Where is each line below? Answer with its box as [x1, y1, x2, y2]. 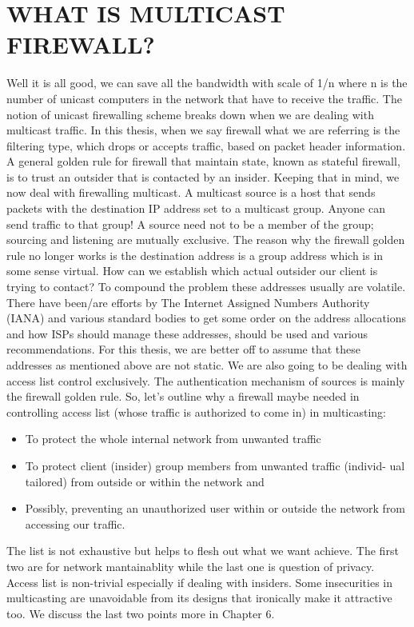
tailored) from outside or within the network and [25, 473, 265, 489]
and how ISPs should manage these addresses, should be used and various [6, 325, 368, 341]
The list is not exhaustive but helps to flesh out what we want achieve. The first [6, 542, 399, 559]
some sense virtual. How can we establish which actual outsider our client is [6, 262, 378, 279]
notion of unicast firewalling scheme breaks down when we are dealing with [6, 106, 374, 122]
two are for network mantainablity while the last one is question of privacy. [6, 557, 375, 574]
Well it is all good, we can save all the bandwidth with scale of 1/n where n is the [6, 74, 408, 91]
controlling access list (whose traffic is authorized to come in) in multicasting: [6, 403, 386, 420]
